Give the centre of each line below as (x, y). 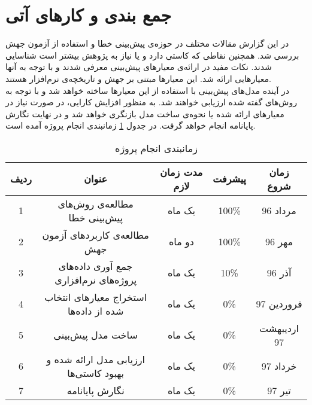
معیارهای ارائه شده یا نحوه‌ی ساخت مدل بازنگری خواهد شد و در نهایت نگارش (145, 113)
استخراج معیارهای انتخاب (96, 297)
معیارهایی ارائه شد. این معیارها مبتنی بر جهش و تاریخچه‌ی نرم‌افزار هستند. (138, 78)
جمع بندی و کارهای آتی (89, 15)
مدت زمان (181, 172)
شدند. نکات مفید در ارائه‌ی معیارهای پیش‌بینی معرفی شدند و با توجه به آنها (139, 67)
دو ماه (181, 242)
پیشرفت (230, 179)
